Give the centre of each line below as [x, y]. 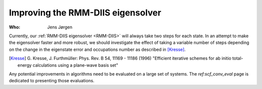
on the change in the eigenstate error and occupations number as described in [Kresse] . [97, 49]
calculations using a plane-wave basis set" [75, 65]
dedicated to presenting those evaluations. [52, 81]
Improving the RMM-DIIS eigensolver [85, 13]
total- [238, 59]
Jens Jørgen [60, 27]
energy [25, 65]
